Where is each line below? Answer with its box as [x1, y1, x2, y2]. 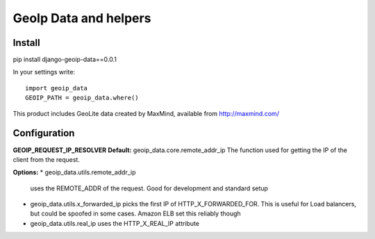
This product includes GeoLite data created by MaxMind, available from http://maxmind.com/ [12, 109, 279, 117]
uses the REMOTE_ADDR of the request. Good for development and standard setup [30, 184, 269, 192]
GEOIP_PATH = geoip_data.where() [25, 94, 139, 102]
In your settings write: [12, 68, 76, 76]
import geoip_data [25, 84, 88, 92]
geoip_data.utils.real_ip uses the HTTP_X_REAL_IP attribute [30, 219, 199, 227]
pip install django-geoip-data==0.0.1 [12, 56, 117, 64]
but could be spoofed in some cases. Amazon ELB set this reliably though [30, 209, 241, 218]
